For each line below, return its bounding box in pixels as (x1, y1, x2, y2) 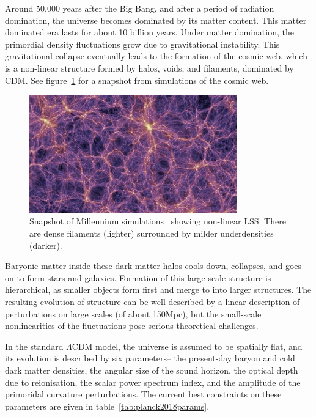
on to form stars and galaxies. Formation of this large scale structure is (5, 271, 271, 284)
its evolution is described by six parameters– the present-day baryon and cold (5, 352, 295, 364)
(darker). (29, 238, 62, 251)
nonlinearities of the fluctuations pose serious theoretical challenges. (5, 319, 259, 332)
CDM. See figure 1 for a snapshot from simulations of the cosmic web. (5, 73, 269, 86)
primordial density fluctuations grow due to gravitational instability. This (5, 37, 280, 50)
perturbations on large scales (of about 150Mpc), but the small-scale (5, 307, 262, 320)
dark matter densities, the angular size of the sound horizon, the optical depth (5, 363, 298, 376)
